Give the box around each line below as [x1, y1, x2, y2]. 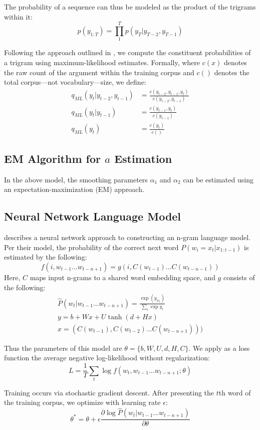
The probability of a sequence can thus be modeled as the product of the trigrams [4, 2, 256, 12]
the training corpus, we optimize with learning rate [4, 397, 161, 407]
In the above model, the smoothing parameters [4, 174, 148, 184]
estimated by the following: [4, 252, 87, 262]
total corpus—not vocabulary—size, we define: [4, 77, 146, 87]
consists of [223, 272, 255, 283]
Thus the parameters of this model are [4, 342, 122, 353]
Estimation [114, 151, 172, 166]
